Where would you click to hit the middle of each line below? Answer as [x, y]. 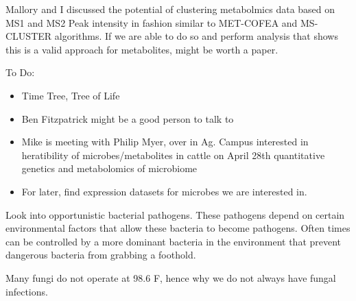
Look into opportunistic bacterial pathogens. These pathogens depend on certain [175, 214]
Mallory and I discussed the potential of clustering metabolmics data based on [170, 9]
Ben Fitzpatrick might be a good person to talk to [128, 118]
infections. [27, 291]
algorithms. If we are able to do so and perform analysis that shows [196, 36]
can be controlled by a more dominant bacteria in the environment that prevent [174, 241]
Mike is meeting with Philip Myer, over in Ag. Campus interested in [165, 142]
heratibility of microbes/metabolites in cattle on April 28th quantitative [173, 155]
